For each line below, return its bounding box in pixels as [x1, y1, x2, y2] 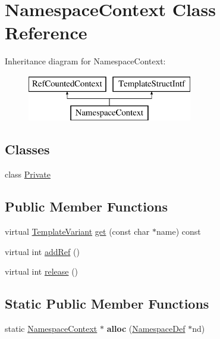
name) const [156, 225, 201, 238]
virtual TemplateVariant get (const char [5, 225, 150, 238]
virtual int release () [5, 265, 78, 278]
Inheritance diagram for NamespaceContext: [5, 55, 166, 67]
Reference [5, 20, 87, 45]
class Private [5, 168, 51, 181]
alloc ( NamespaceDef [106, 322, 186, 335]
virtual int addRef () [5, 245, 80, 257]
